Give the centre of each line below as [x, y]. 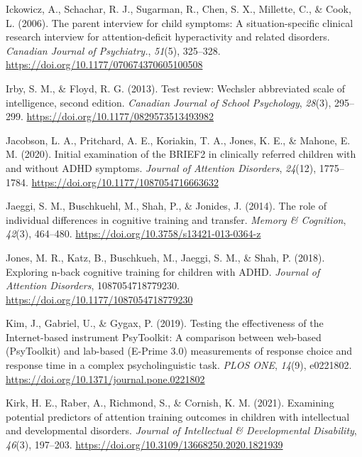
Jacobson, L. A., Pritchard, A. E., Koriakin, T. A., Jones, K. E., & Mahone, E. [178, 140]
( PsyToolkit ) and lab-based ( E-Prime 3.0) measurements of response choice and [179, 351]
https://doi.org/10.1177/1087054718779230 [99, 299]
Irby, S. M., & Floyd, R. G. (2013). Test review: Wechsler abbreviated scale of [176, 88]
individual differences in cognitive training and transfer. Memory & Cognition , [176, 219]
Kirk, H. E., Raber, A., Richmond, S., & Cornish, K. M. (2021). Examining [170, 403]
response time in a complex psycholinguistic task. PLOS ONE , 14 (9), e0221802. [179, 365]
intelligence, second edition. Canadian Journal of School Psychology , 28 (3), [169, 102]
